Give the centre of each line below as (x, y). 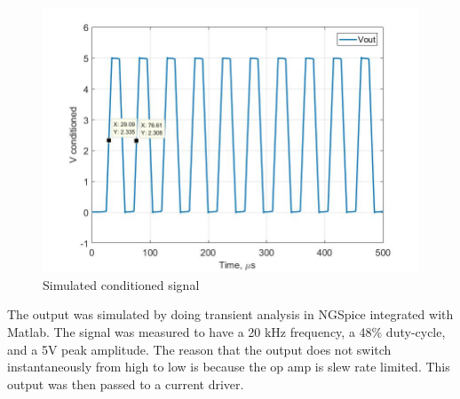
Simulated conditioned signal (121, 284)
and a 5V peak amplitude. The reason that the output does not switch (199, 349)
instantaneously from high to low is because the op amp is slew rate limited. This (229, 367)
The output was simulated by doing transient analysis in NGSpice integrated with (230, 314)
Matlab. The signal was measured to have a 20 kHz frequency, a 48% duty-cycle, (226, 332)
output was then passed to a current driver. (126, 383)
